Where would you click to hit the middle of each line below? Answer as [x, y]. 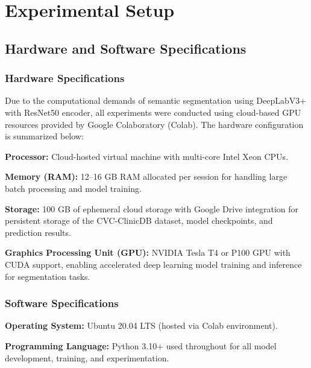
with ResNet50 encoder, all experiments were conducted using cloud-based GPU [153, 112]
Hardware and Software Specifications [126, 48]
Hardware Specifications [65, 78]
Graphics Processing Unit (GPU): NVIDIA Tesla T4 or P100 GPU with [148, 252]
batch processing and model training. [73, 188]
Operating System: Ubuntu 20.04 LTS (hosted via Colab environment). [141, 325]
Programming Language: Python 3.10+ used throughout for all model [141, 345]
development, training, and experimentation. [87, 357]
